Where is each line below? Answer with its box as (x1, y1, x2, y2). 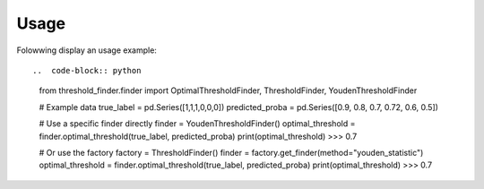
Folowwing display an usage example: (16, 45, 157, 56)
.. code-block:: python (32, 65, 142, 75)
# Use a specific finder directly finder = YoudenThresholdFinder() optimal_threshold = (39, 118, 356, 129)
